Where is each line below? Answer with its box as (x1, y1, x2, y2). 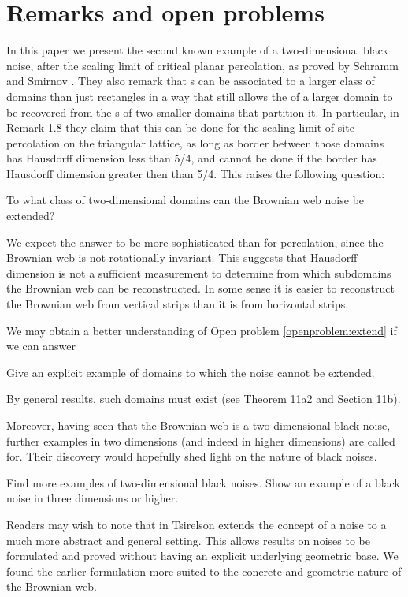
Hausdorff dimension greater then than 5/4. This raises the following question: (6, 165, 385, 181)
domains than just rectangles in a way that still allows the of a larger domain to (6, 88, 393, 104)
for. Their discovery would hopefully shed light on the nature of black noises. (6, 448, 377, 465)
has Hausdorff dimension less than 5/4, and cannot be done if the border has (6, 150, 377, 166)
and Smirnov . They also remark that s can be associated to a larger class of (6, 73, 375, 89)
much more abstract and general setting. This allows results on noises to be (6, 532, 370, 548)
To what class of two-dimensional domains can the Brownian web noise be (6, 192, 365, 208)
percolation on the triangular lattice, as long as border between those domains (6, 134, 384, 151)
